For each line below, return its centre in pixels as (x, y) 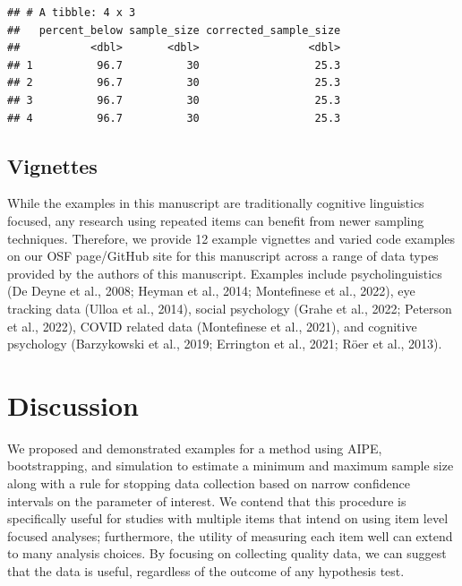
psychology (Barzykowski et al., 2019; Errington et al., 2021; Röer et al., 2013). (225, 344)
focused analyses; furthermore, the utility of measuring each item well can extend (230, 535)
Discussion (73, 405)
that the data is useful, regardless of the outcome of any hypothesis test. (206, 570)
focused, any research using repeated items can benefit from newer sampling (216, 220)
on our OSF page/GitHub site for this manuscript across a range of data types (223, 256)
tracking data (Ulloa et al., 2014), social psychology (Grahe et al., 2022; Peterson (230, 308)
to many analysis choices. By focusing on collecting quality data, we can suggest (227, 553)
